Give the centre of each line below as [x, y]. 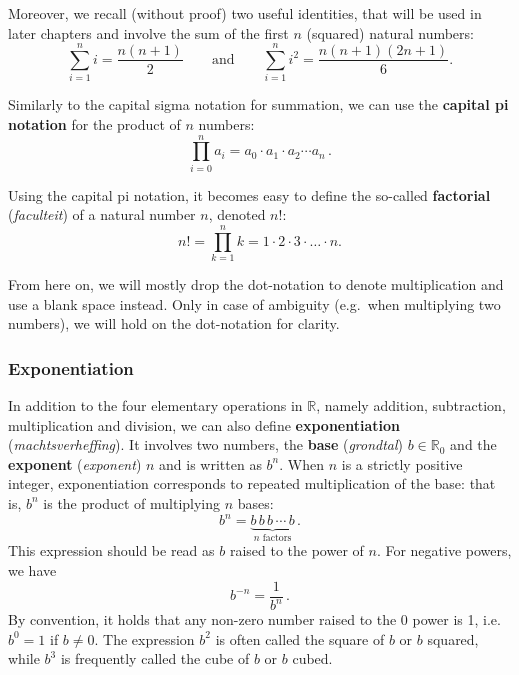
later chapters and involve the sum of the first [148, 32]
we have [32, 570]
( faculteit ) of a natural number [102, 214]
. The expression [144, 638]
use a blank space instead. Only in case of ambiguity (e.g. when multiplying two [254, 303]
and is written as [210, 463]
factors [277, 537]
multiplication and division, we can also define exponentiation [204, 424]
